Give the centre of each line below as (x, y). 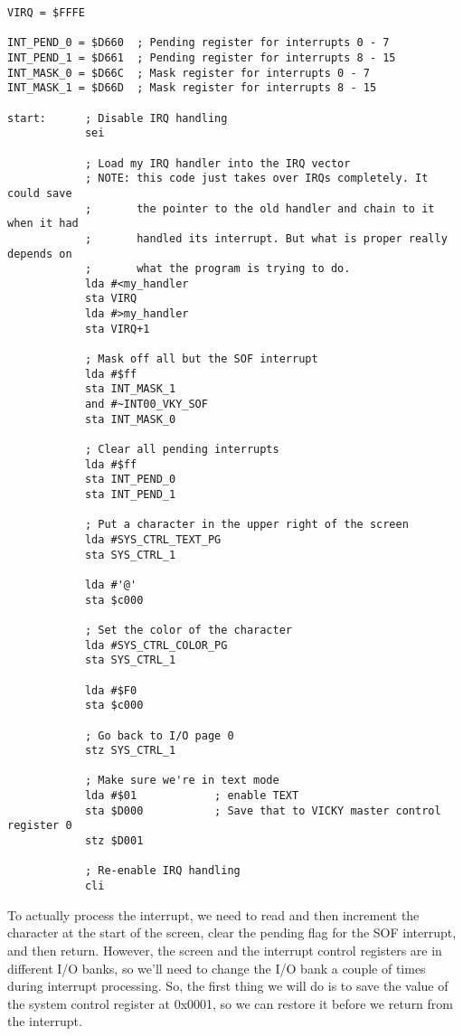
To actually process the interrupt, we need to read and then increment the (213, 914)
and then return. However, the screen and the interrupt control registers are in (225, 950)
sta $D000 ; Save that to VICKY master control (263, 810)
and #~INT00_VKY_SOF (146, 405)
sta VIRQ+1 (117, 329)
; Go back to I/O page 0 (159, 735)
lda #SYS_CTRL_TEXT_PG (153, 539)
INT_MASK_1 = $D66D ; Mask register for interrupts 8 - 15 (192, 88)
